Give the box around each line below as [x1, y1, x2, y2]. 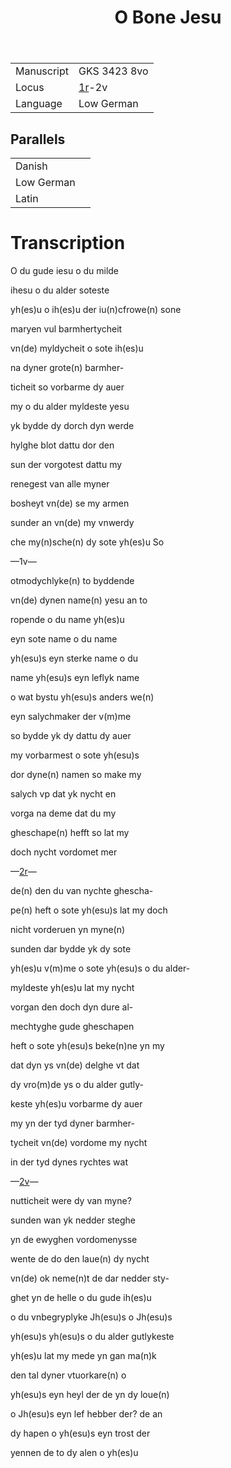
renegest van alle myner [10, 477, 110, 490]
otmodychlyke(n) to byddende [10, 574, 135, 586]
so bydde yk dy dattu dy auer [10, 729, 132, 741]
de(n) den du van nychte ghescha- [10, 884, 154, 896]
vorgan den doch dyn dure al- [10, 1001, 134, 1013]
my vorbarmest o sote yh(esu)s [10, 749, 140, 761]
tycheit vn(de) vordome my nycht [10, 1136, 148, 1148]
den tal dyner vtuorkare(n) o [10, 1369, 127, 1381]
